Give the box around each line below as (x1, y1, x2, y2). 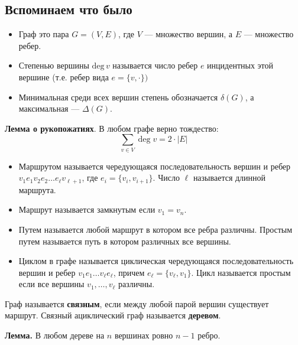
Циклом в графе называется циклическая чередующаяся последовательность (18, 255, 294, 267)
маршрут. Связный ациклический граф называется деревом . (5, 309, 221, 321)
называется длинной (193, 171, 266, 184)
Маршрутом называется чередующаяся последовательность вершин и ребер (18, 160, 291, 172)
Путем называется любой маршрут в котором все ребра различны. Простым (18, 223, 293, 235)
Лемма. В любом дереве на (5, 329, 105, 341)
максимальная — (18, 102, 80, 115)
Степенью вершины (18, 59, 89, 71)
